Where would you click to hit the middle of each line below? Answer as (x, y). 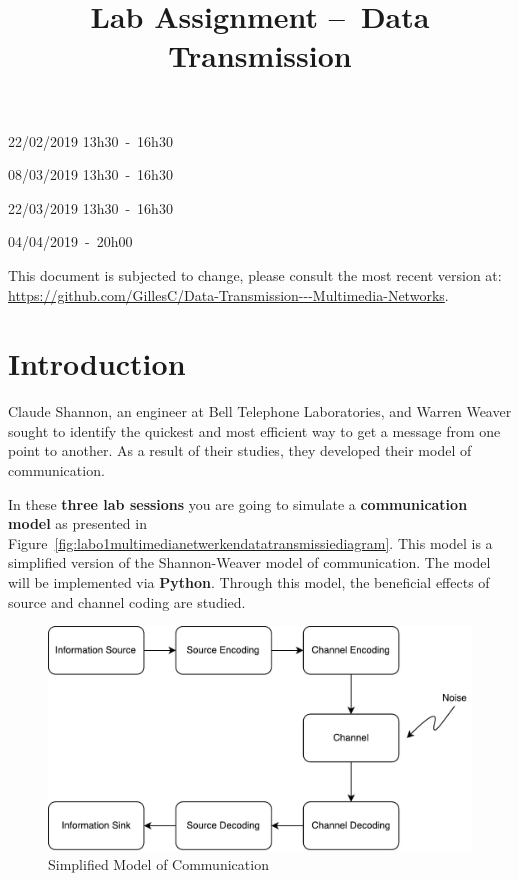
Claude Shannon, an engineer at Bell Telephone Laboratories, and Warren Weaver (260, 411)
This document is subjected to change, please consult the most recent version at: (255, 274)
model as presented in (77, 523)
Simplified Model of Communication (158, 864)
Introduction (97, 363)
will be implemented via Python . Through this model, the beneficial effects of (249, 582)
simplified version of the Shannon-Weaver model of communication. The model (249, 562)
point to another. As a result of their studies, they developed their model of (240, 450)
